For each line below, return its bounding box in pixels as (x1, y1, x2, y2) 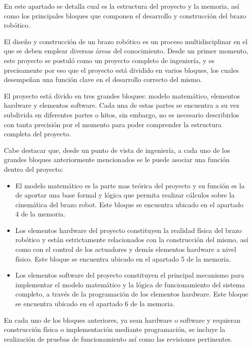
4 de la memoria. (15, 209, 66, 219)
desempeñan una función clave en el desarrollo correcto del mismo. (4, 74, 202, 84)
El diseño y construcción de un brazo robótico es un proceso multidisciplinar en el (4, 36, 248, 46)
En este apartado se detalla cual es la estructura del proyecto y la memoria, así (4, 1, 239, 11)
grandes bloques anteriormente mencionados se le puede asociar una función (4, 154, 230, 165)
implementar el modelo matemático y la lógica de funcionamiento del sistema (15, 279, 245, 289)
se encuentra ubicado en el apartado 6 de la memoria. (15, 298, 175, 309)
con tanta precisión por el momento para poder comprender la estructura (4, 119, 222, 129)
